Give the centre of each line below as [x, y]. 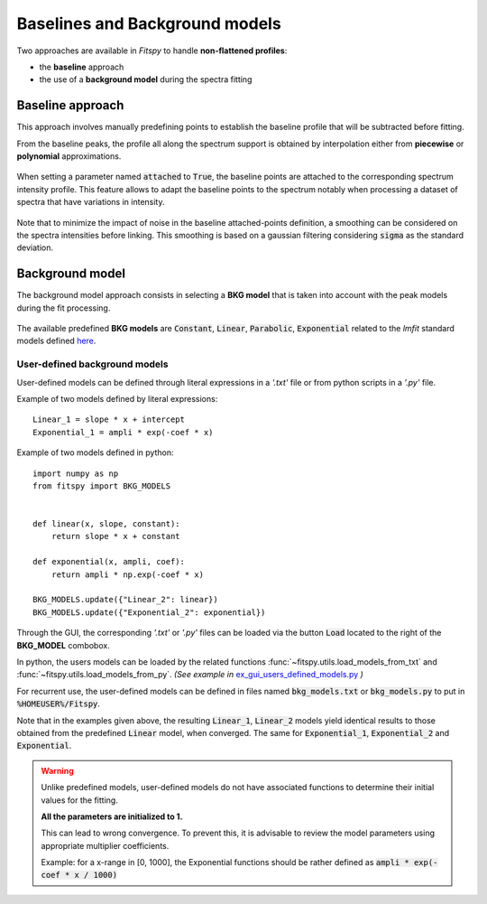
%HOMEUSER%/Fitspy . [59, 704]
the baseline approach [82, 67]
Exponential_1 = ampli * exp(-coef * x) [123, 432]
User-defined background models [92, 364]
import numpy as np [76, 473]
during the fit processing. [64, 308]
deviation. [35, 247]
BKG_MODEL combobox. [63, 645]
